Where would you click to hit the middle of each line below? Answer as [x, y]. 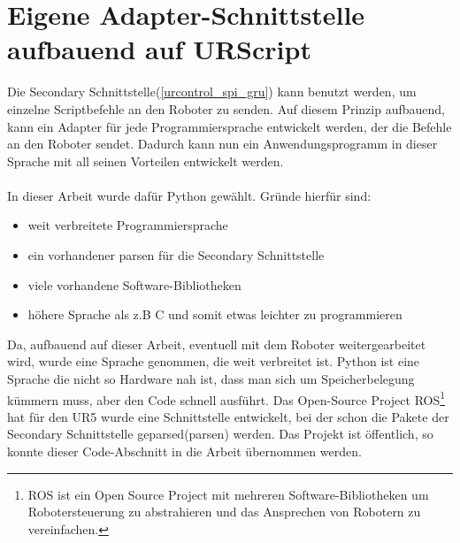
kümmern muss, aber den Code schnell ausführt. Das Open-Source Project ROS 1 [226, 398]
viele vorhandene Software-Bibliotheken [134, 284]
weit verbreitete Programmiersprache [128, 225]
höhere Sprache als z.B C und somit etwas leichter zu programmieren [215, 314]
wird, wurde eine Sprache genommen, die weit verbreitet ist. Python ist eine [214, 361]
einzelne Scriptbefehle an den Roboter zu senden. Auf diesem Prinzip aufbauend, [226, 108]
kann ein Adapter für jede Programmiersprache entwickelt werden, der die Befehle [230, 126]
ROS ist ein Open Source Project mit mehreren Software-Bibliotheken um [228, 494]
